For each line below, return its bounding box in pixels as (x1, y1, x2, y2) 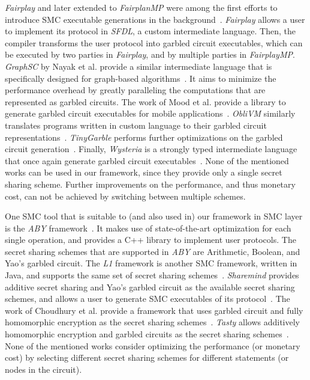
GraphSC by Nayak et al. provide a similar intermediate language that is (5, 60, 272, 72)
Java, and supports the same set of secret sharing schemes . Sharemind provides (5, 269, 299, 281)
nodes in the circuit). (5, 363, 82, 375)
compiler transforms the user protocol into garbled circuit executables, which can (5, 36, 303, 49)
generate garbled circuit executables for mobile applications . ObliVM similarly (5, 107, 296, 120)
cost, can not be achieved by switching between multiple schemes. (5, 189, 246, 202)
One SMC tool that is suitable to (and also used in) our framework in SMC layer (5, 210, 303, 222)
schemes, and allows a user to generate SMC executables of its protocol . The (5, 292, 290, 305)
